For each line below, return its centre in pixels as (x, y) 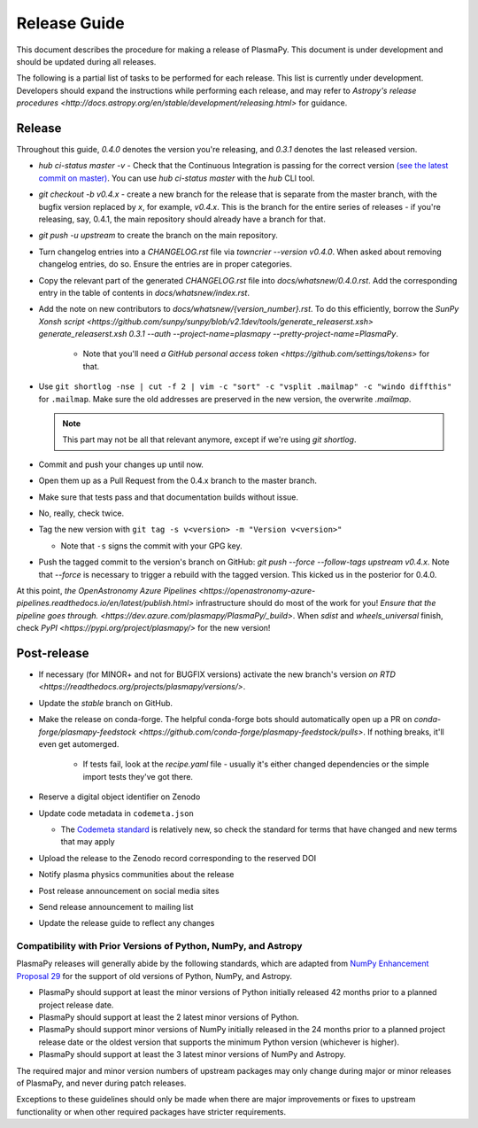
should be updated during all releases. (86, 61)
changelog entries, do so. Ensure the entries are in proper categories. (165, 264)
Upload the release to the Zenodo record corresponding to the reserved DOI (177, 858)
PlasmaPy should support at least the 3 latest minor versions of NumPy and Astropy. (193, 1054)
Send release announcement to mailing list (116, 906)
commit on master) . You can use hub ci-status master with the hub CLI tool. (177, 178)
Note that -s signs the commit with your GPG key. (151, 546)
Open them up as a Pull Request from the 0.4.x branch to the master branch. (178, 481)
